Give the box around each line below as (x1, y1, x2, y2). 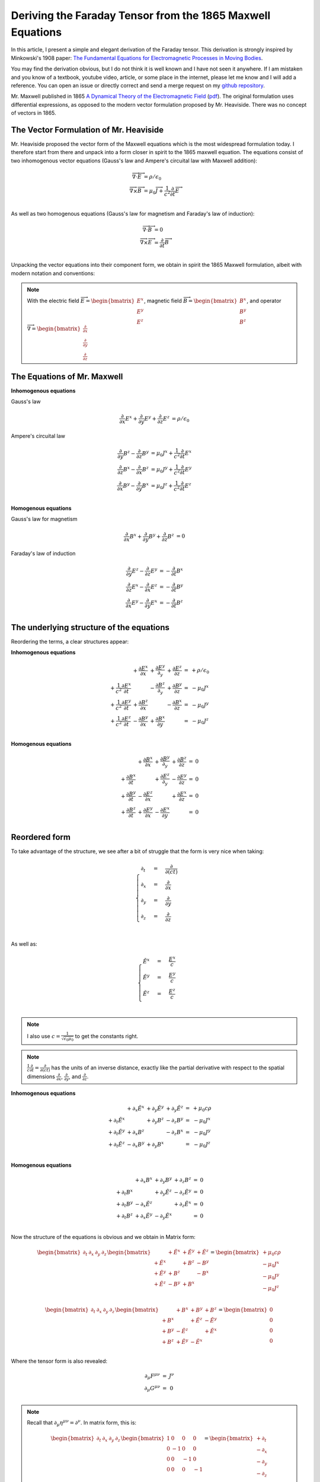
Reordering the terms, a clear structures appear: (11, 638, 129, 646)
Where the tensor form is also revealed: (11, 1358, 108, 1365)
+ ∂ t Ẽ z (108, 1140, 125, 1149)
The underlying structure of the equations (11, 622, 170, 633)
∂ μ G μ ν (144, 1384, 161, 1393)
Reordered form (11, 832, 71, 842)
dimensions (27, 1073, 56, 1080)
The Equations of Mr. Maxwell (11, 371, 123, 382)
